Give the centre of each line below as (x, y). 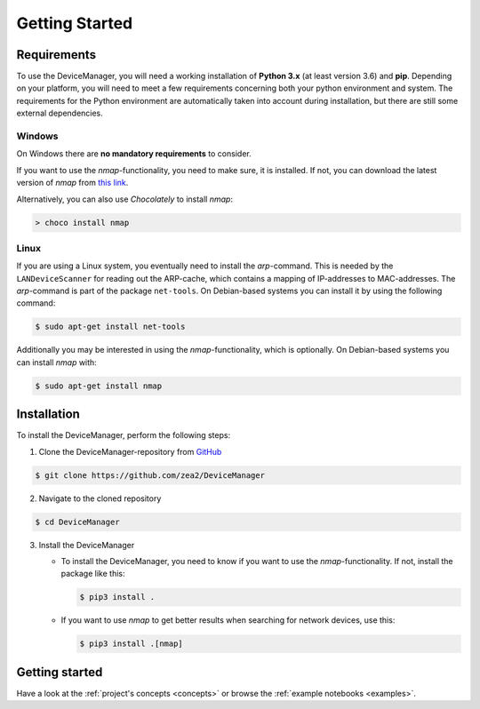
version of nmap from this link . (72, 183)
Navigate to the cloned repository (100, 498)
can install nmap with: (56, 362)
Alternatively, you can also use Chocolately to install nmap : (124, 199)
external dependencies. (60, 113)
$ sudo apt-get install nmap (99, 386)
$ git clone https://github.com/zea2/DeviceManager (150, 475)
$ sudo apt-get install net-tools (110, 327)
